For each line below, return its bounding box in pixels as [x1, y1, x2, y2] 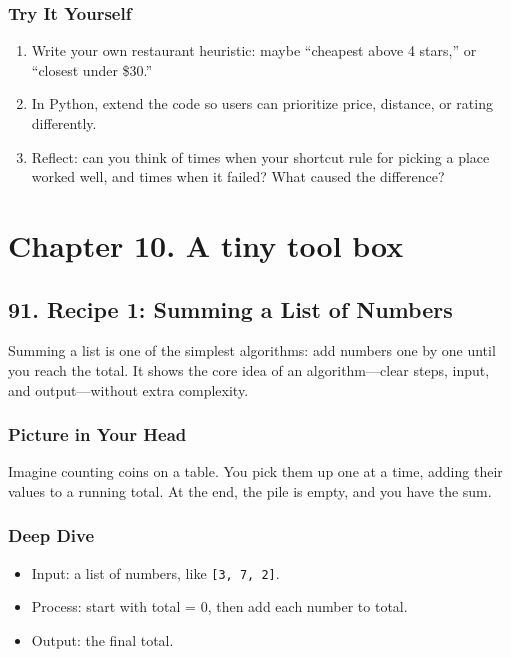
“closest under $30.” [31, 59, 153, 80]
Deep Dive [8, 523, 95, 548]
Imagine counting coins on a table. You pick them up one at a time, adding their [8, 461, 503, 482]
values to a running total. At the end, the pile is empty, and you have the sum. [8, 480, 492, 501]
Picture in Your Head [8, 422, 187, 447]
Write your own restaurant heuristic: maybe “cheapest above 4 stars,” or [31, 40, 477, 61]
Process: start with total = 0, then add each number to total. [31, 596, 408, 617]
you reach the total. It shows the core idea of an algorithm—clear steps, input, [8, 359, 490, 380]
